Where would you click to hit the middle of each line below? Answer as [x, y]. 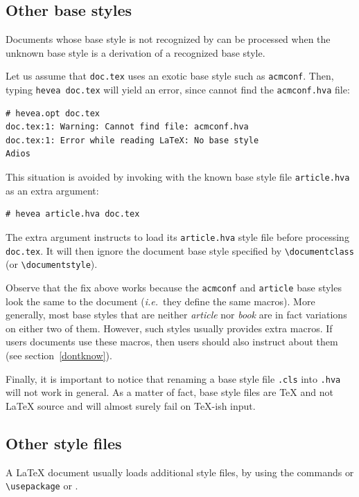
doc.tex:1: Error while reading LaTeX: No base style [132, 140]
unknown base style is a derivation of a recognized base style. [135, 52]
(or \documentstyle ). [52, 264]
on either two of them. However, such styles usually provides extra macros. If [169, 328]
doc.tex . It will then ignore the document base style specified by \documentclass [180, 250]
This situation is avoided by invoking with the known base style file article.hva [178, 177]
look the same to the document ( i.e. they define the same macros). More [160, 301]
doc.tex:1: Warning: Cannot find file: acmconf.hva [127, 127]
